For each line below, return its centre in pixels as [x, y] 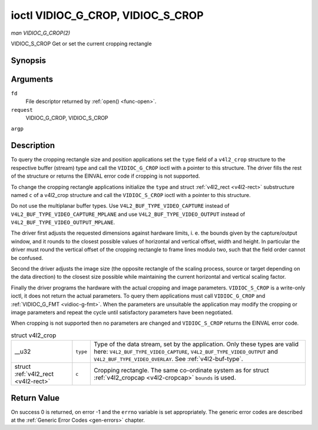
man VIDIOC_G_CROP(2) [41, 33]
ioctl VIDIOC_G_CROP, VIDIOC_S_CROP [107, 15]
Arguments [32, 79]
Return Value [35, 398]
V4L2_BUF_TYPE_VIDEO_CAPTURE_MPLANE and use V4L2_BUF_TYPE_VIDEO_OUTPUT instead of [128, 214]
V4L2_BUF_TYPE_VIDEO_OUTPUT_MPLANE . [63, 222]
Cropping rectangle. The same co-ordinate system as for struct [181, 371]
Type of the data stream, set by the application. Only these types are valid [196, 344]
